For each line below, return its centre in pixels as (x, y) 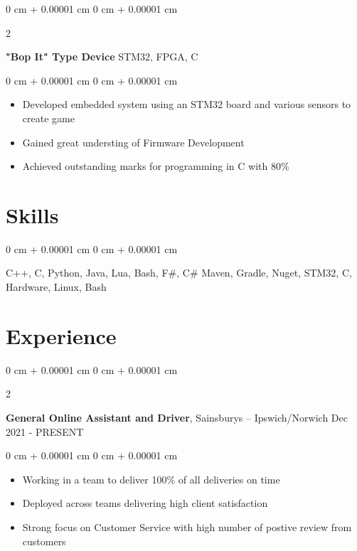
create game (48, 118)
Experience (61, 335)
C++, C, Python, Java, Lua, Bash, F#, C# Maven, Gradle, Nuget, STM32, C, (179, 273)
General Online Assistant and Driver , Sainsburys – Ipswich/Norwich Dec (177, 417)
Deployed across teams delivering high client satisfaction (145, 503)
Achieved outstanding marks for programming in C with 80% (156, 166)
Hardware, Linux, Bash (56, 287)
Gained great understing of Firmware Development (133, 142)
